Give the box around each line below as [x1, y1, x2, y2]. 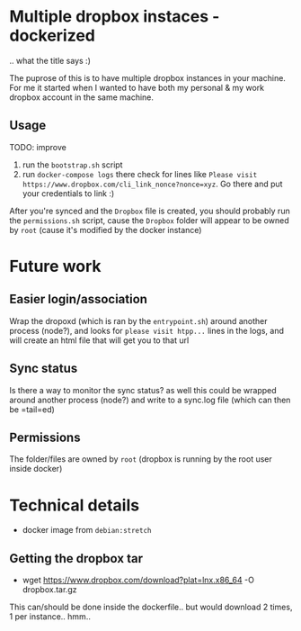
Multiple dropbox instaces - [9, 6, 220, 27]
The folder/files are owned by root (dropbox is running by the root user [9, 454, 272, 464]
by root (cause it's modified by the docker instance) [9, 224, 202, 235]
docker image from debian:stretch [22, 525, 152, 536]
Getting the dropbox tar [9, 551, 144, 566]
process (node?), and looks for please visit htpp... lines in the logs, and [9, 325, 285, 336]
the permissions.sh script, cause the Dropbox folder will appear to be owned [9, 214, 289, 226]
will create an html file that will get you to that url [9, 335, 190, 346]
